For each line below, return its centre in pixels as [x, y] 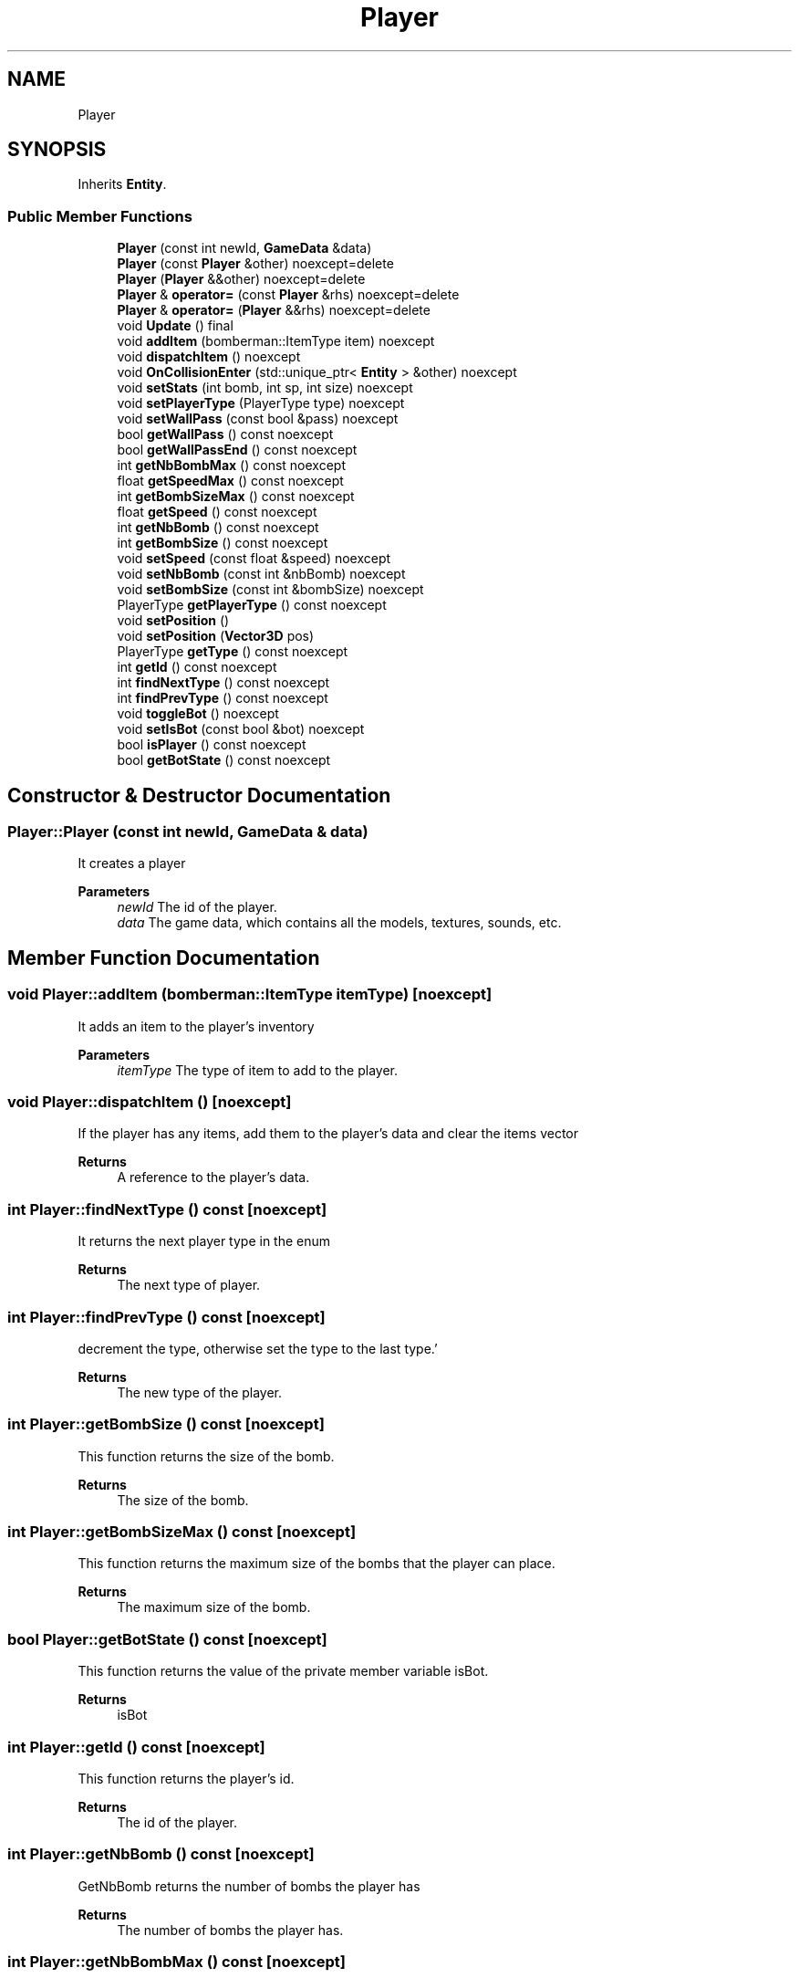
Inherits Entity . [122, 184]
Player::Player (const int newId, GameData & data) [188, 832]
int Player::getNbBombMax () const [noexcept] [176, 1962]
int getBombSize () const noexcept [223, 543]
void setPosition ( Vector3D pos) [216, 636]
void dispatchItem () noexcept [209, 357]
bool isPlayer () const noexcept [212, 745]
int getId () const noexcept [197, 667]
